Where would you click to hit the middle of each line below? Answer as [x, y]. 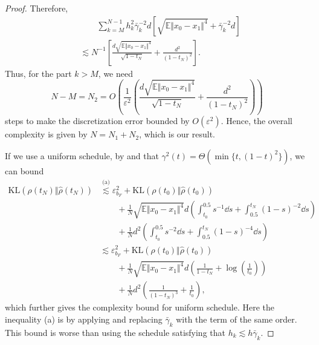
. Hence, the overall [256, 121]
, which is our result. [177, 134]
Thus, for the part [38, 73]
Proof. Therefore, [37, 8]
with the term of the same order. [237, 319]
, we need [115, 73]
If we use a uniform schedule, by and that [82, 155]
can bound [24, 170]
